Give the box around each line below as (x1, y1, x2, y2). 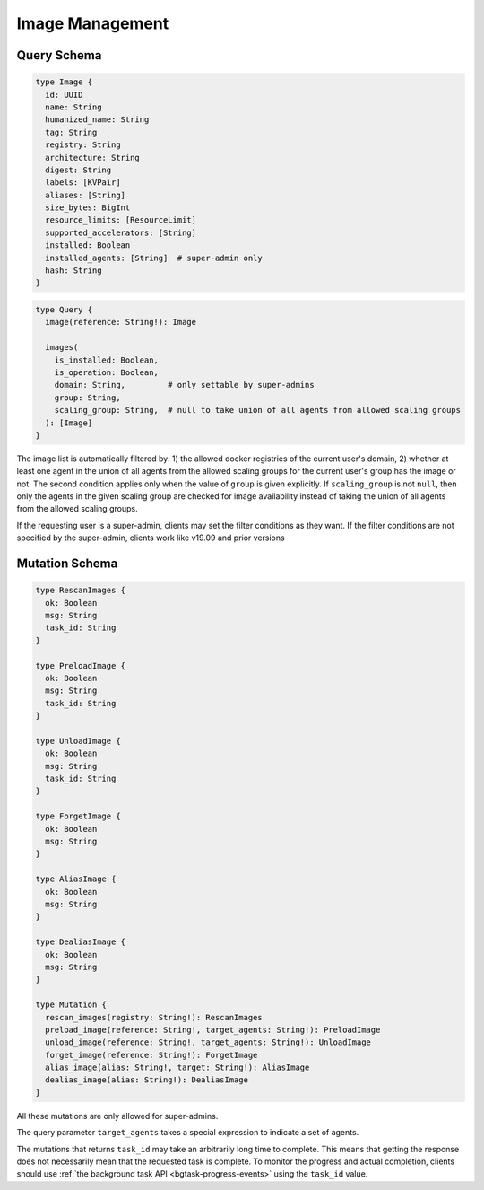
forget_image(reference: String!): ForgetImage (45, 1050, 258, 1060)
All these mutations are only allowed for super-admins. (16, 1110, 219, 1121)
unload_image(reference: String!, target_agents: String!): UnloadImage (45, 1037, 372, 1047)
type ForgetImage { (35, 811, 121, 821)
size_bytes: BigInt (45, 203, 131, 213)
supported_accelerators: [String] (45, 227, 197, 238)
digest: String (45, 164, 112, 175)
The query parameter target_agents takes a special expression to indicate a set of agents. (16, 1127, 359, 1138)
